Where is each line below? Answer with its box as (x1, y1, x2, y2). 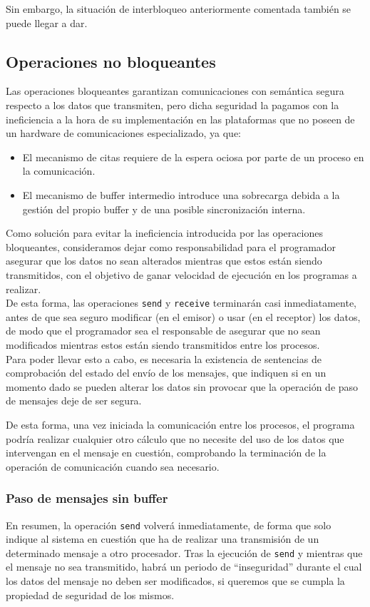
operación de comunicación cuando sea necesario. (6, 459, 220, 474)
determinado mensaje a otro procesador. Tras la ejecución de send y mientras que (6, 545, 363, 560)
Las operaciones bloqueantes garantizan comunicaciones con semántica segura (6, 83, 344, 98)
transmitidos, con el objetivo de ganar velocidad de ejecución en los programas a (6, 267, 357, 282)
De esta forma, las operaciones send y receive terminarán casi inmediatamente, (6, 295, 356, 310)
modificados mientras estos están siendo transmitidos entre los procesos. (6, 337, 320, 352)
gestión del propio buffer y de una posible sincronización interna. (22, 201, 306, 216)
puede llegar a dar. (6, 15, 88, 30)
